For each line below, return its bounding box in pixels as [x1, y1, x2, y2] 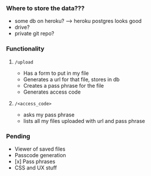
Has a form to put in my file [23, 69, 89, 77]
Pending [6, 132, 30, 140]
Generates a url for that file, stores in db [23, 75, 120, 83]
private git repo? [14, 30, 54, 37]
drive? [14, 24, 30, 31]
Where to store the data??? [6, 4, 85, 12]
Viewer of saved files [14, 145, 66, 152]
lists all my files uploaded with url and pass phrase [23, 117, 145, 124]
